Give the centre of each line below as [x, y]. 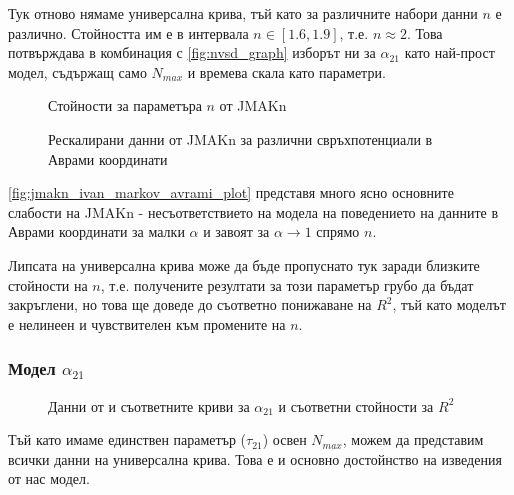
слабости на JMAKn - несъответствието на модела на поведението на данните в [253, 211]
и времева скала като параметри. [286, 71]
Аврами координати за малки [96, 231]
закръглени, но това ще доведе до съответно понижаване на [190, 304]
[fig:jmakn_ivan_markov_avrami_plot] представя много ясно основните [231, 192]
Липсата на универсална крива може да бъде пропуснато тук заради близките [244, 264]
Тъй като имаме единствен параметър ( [127, 439]
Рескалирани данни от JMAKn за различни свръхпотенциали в [240, 138]
